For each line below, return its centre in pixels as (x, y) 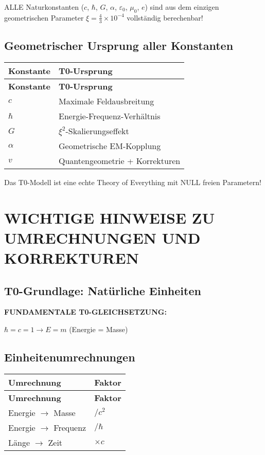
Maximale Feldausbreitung (106, 101)
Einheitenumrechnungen (70, 357)
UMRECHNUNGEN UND (102, 237)
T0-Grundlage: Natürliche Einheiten (103, 290)
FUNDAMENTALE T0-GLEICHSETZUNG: (85, 312)
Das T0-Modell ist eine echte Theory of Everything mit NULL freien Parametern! (133, 182)
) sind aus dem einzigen (182, 7)
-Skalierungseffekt (97, 131)
